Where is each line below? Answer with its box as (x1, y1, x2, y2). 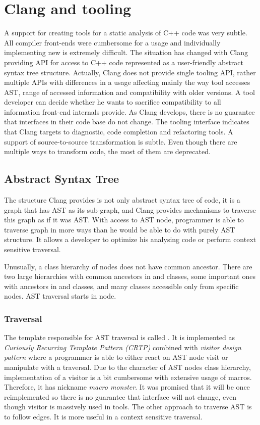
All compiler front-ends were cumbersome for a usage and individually (4, 37, 221, 48)
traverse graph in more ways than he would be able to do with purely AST (4, 224, 235, 234)
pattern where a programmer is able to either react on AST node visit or (4, 352, 228, 362)
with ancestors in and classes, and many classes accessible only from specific (4, 280, 239, 291)
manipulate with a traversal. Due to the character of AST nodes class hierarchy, (4, 361, 251, 372)
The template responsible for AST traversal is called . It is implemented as (4, 332, 235, 343)
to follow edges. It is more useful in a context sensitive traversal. (4, 411, 203, 421)
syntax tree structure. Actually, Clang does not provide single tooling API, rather (4, 67, 256, 77)
